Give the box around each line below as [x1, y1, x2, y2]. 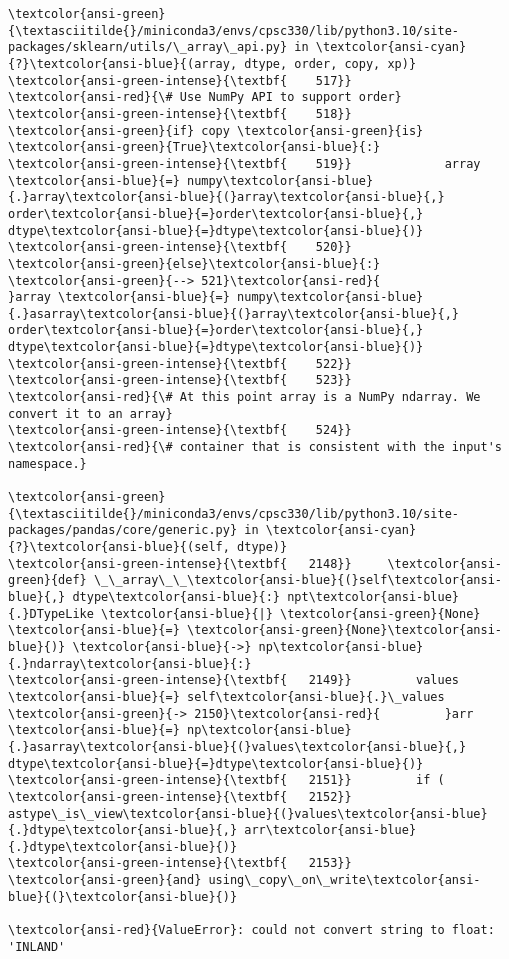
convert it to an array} [8, 406, 173, 421]
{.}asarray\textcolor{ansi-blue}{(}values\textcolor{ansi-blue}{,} [8, 739, 467, 754]
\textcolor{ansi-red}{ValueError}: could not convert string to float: [8, 923, 495, 938]
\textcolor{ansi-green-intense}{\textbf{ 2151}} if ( [8, 773, 445, 788]
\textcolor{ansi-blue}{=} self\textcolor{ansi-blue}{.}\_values [8, 689, 445, 704]
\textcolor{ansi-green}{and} [8, 873, 202, 888]
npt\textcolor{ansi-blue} [287, 589, 460, 604]
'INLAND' [8, 939, 66, 954]
